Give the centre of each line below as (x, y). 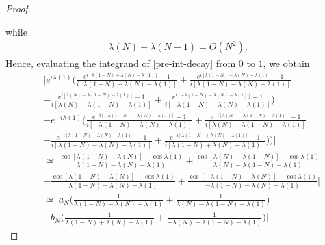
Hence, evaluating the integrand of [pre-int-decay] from (121, 63)
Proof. (18, 8)
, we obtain (286, 63)
